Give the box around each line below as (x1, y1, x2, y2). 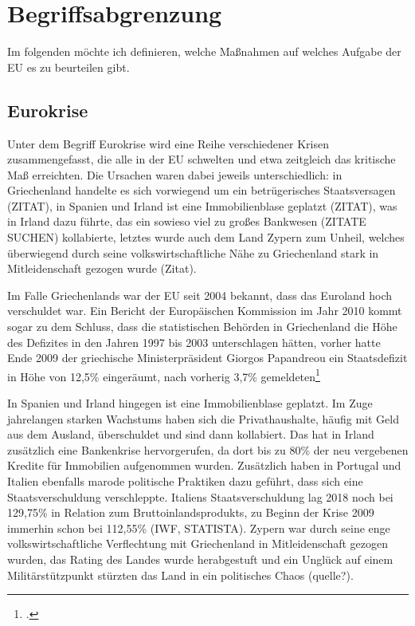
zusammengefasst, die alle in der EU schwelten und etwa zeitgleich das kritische (7, 151, 396, 167)
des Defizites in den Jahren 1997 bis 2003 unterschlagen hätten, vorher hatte (7, 333, 381, 350)
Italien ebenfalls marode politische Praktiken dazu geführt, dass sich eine (7, 473, 363, 490)
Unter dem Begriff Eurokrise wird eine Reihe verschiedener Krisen (7, 135, 329, 152)
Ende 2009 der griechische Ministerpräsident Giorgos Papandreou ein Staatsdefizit (7, 349, 408, 366)
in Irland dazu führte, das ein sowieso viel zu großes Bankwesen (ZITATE (7, 213, 366, 230)
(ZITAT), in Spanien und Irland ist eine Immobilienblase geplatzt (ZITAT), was (7, 197, 397, 214)
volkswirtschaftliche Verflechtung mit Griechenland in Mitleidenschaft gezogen (7, 535, 389, 552)
